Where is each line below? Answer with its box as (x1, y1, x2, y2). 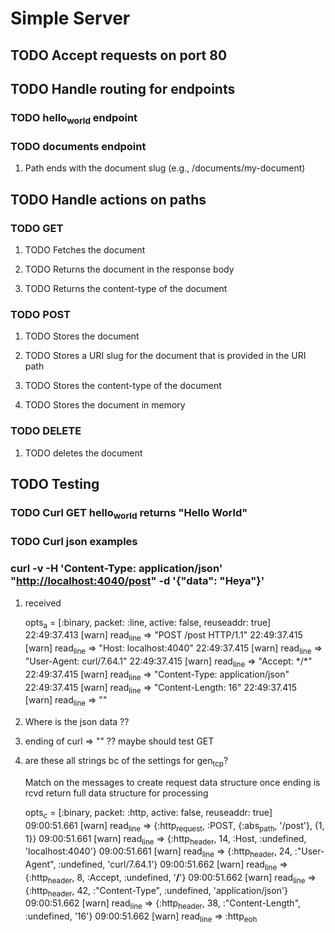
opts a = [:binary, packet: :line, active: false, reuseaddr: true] (24, 616, 272, 631)
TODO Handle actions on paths (10, 191, 207, 208)
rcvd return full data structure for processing (24, 787, 209, 799)
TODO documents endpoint (10, 140, 147, 154)
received (24, 597, 62, 609)
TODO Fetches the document (24, 244, 146, 256)
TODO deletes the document (24, 447, 143, 459)
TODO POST (10, 308, 72, 322)
